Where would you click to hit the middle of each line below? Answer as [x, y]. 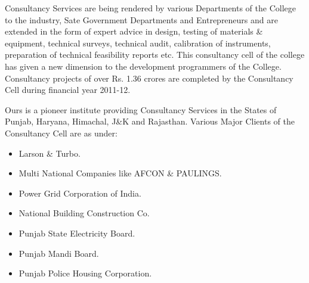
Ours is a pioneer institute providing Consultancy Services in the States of [141, 109]
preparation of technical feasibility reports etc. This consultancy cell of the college [155, 55]
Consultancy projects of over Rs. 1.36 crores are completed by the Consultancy [149, 78]
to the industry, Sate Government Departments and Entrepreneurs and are [141, 19]
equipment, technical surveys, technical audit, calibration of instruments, [138, 43]
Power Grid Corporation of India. [80, 193]
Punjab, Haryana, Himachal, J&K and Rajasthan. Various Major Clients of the [150, 121]
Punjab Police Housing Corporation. [85, 273]
